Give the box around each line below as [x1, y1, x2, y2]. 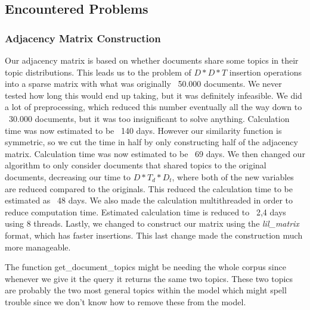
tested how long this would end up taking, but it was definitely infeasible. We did [5, 89, 302, 101]
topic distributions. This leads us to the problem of [5, 65, 191, 78]
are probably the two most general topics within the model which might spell [5, 284, 287, 296]
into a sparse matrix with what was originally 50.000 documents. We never [5, 77, 282, 90]
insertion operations [229, 65, 302, 78]
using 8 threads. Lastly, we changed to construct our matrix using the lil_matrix [5, 217, 299, 230]
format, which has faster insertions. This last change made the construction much [5, 228, 303, 241]
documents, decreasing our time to [5, 170, 131, 183]
